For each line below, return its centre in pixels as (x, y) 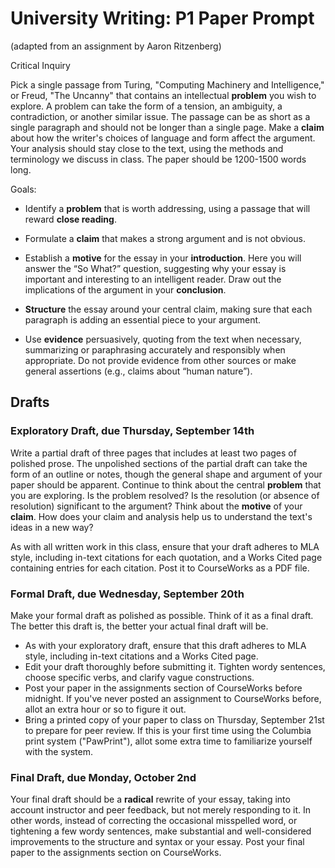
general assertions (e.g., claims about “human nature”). (138, 371)
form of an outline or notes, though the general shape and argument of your (166, 474)
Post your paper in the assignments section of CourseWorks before (163, 688)
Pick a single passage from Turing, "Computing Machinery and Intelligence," (167, 84)
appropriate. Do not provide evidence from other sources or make (160, 360)
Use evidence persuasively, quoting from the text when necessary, (163, 339)
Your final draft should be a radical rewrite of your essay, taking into (150, 799)
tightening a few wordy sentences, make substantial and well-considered (161, 831)
